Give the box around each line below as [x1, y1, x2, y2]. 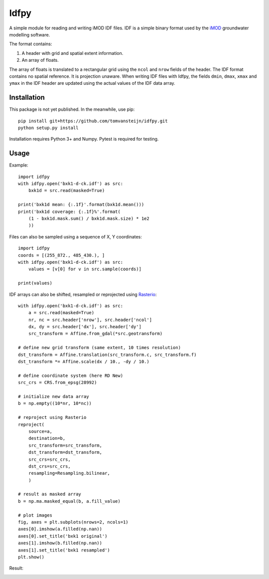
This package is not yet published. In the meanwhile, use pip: [9, 106, 135, 112]
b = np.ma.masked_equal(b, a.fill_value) [18, 498, 121, 504]
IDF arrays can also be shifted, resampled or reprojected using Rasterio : [9, 291, 157, 297]
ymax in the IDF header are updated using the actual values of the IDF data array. [9, 80, 175, 86]
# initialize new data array [18, 393, 89, 399]
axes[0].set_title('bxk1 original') [18, 533, 108, 539]
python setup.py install [18, 125, 79, 131]
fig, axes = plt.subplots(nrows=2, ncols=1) [18, 519, 129, 525]
